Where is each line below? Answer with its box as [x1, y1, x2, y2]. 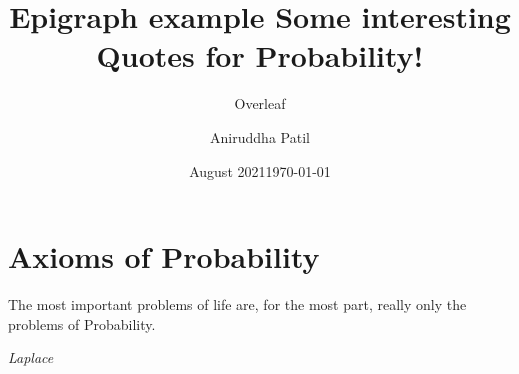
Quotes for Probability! [96, 35, 424, 76]
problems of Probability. [8, 313, 156, 334]
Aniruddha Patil [210, 126, 310, 147]
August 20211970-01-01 [189, 160, 331, 181]
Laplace [8, 347, 54, 368]
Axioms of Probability [8, 236, 320, 277]
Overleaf [234, 93, 286, 114]
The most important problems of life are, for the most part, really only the [8, 294, 467, 315]
